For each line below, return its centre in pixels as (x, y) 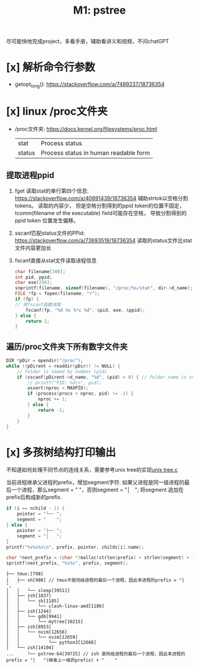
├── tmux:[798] (25, 574)
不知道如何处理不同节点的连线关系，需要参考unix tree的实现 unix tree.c (92, 470)
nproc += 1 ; (52, 399)
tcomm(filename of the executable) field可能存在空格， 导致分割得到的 (101, 213)
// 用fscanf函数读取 (38, 305)
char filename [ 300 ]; (40, 271)
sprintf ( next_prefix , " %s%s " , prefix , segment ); (67, 564)
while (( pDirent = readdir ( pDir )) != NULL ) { (63, 366)
